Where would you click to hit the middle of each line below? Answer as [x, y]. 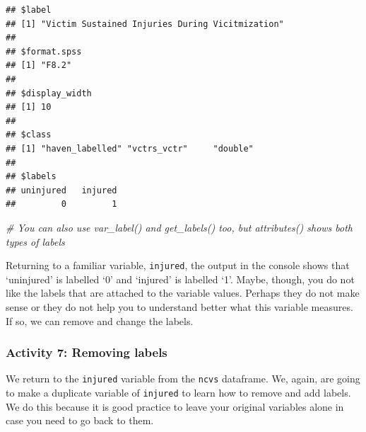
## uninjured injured [61, 190]
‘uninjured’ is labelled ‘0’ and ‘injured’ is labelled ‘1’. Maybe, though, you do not [180, 279]
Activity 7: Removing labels [87, 352]
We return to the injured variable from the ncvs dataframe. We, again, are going [183, 379]
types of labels [35, 241]
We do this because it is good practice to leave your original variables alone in [175, 406]
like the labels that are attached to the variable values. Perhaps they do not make [183, 293]
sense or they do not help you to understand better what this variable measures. [179, 306]
